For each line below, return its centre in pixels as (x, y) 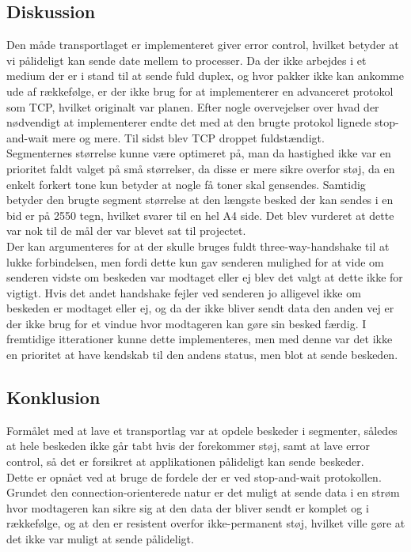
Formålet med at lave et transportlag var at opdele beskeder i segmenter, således (202, 430)
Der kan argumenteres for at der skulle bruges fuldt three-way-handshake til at (198, 246)
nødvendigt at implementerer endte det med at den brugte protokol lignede (189, 122)
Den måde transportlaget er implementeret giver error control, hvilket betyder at (203, 45)
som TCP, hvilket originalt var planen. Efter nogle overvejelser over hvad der (193, 106)
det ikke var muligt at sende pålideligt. (100, 539)
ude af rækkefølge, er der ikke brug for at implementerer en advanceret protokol (200, 91)
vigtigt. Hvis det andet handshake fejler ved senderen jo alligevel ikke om (184, 292)
